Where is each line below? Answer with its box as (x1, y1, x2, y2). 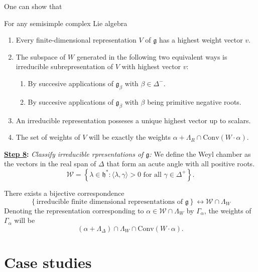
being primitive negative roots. (147, 96, 241, 107)
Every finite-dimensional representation (16, 35, 137, 45)
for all (143, 171, 162, 178)
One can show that (4, 1, 62, 11)
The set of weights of (16, 132, 80, 142)
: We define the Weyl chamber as (149, 148, 251, 159)
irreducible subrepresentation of (16, 61, 113, 72)
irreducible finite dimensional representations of (36, 198, 183, 205)
